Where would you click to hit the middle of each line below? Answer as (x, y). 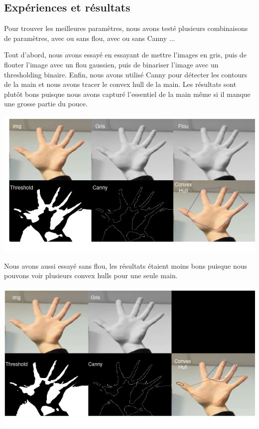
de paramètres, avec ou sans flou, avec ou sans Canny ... (90, 38)
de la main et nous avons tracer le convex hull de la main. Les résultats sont (120, 84)
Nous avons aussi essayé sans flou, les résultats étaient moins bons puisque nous (126, 265)
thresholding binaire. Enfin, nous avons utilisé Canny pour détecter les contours (126, 74)
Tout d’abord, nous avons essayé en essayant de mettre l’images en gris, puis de (125, 55)
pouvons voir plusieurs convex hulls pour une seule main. (91, 275)
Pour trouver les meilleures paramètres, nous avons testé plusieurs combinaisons (126, 28)
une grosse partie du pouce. (46, 104)
